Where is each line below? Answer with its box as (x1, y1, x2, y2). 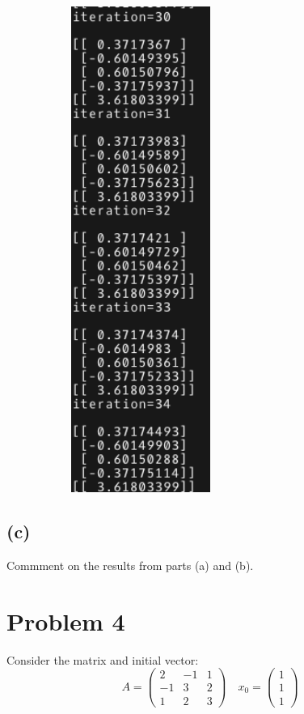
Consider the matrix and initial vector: (6, 651, 199, 668)
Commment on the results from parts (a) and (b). (6, 557, 254, 574)
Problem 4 (6, 604, 125, 637)
